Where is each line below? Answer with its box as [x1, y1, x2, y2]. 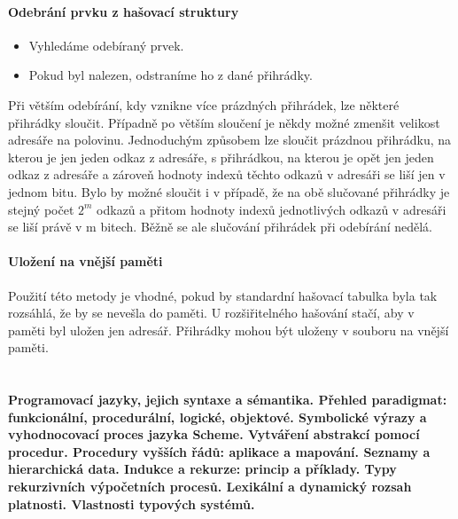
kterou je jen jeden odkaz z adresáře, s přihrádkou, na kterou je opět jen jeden [8, 147, 434, 166]
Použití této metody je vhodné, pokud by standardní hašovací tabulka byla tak [8, 286, 438, 304]
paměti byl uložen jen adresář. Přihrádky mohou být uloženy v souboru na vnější [8, 320, 449, 339]
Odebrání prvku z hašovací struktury [8, 2, 239, 20]
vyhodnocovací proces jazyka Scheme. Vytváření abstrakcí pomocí [8, 425, 420, 444]
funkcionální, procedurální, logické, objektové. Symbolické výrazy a [8, 407, 427, 426]
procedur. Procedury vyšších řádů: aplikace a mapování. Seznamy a [8, 442, 431, 460]
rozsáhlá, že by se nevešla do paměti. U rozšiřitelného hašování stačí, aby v [8, 303, 415, 322]
